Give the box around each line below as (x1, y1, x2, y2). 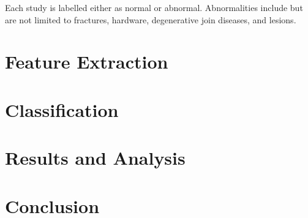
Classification (5, 97, 119, 122)
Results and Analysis (5, 145, 186, 170)
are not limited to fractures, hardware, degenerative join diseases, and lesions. (5, 13, 296, 26)
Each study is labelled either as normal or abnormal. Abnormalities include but (5, 1, 303, 13)
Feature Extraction (5, 49, 168, 74)
